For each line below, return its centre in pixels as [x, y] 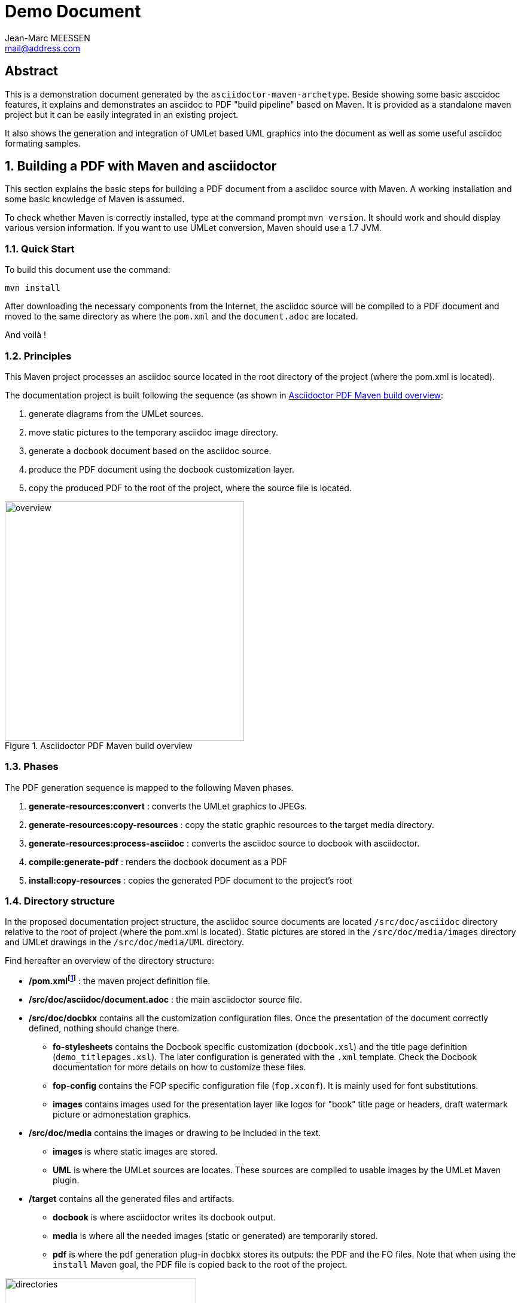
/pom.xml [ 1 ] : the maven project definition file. [120, 980]
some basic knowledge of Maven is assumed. [95, 199]
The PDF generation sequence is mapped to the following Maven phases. [149, 787]
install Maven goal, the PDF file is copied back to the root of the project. [200, 1265]
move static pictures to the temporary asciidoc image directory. [154, 432]
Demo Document [73, 11]
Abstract [31, 71]
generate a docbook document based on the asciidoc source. [150, 450]
